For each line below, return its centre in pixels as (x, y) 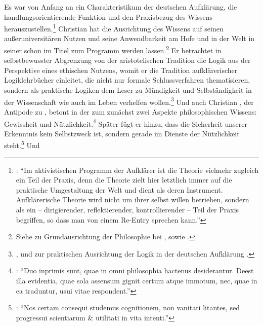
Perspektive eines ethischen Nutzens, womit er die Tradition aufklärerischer (121, 70)
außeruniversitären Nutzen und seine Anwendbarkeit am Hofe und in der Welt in (129, 38)
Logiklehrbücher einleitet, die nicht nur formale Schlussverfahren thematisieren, (127, 80)
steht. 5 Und (22, 144)
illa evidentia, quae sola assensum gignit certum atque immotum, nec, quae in (137, 280)
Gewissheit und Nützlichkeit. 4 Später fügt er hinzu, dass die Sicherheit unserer (126, 123)
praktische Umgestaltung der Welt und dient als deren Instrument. (119, 189)
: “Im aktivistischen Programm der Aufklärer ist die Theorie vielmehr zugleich (137, 170)
